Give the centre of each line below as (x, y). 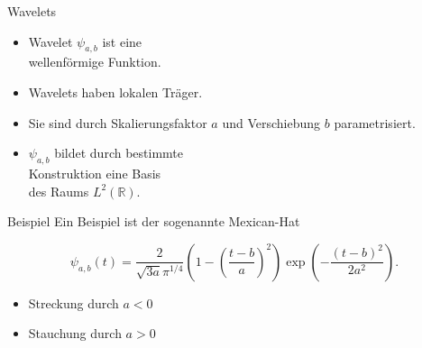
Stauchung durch (75, 333)
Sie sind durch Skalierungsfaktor (118, 122)
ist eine (122, 41)
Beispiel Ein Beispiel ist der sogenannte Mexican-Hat (154, 221)
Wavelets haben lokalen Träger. (115, 92)
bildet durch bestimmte (119, 153)
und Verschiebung (271, 122)
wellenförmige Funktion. (95, 62)
